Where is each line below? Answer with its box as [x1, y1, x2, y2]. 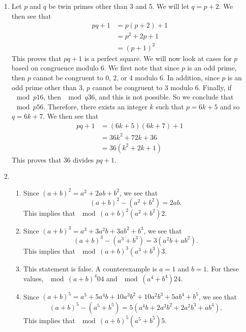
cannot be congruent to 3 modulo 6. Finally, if [92, 82, 232, 92]
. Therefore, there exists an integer [43, 101, 148, 111]
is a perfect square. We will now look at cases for [84, 53, 232, 63]
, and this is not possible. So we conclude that [94, 92, 234, 102]
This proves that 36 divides [11, 154, 94, 165]
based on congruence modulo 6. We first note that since [11, 63, 180, 73]
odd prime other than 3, [11, 82, 85, 92]
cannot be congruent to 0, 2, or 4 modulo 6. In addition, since [33, 72, 220, 83]
